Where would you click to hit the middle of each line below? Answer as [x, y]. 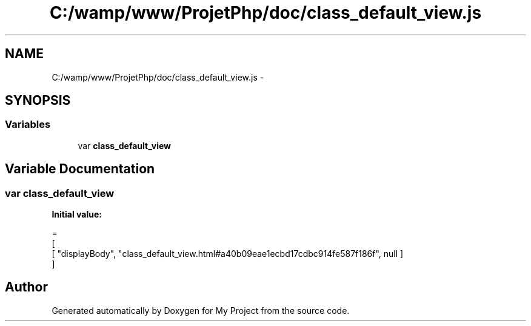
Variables [28, 125]
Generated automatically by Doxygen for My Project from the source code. [201, 310]
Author [26, 287]
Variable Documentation [80, 169]
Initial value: [77, 215]
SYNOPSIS [38, 101]
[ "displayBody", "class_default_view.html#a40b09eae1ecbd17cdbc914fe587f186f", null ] [228, 254]
